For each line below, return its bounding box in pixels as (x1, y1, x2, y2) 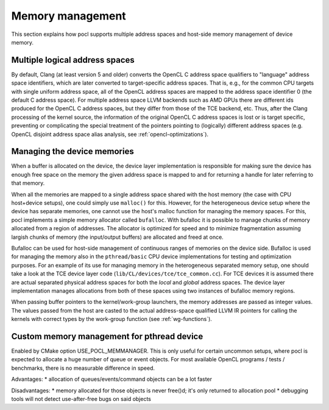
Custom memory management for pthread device (11, 331, 203, 341)
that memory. (11, 180, 45, 187)
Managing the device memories (11, 146, 134, 157)
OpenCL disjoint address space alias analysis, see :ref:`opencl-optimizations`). (11, 130, 209, 138)
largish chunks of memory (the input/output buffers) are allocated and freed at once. (11, 233, 224, 241)
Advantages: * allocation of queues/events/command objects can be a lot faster (11, 375, 213, 383)
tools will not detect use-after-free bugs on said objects (11, 395, 152, 402)
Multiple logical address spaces (11, 55, 135, 65)
